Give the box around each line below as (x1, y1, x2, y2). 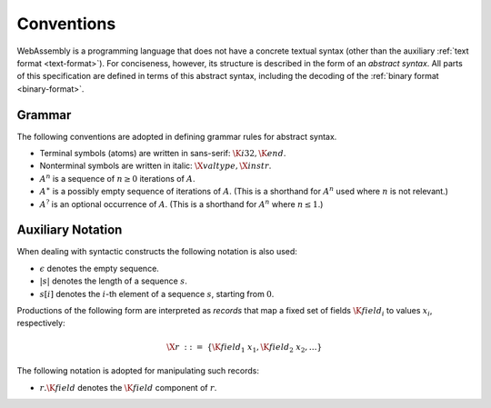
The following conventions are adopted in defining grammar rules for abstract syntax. (16, 131, 337, 142)
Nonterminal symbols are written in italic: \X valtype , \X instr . (39, 160, 272, 172)
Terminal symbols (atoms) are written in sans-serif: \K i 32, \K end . (39, 148, 286, 159)
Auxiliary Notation (16, 223, 123, 238)
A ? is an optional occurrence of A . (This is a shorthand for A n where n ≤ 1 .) (39, 197, 324, 209)
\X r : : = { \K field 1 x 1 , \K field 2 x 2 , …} (166, 342, 323, 354)
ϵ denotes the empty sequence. (39, 263, 159, 274)
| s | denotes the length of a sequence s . (39, 275, 188, 286)
